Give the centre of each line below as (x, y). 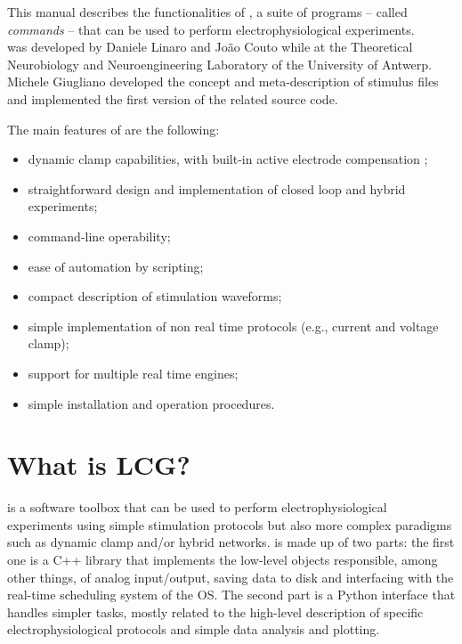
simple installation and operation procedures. (151, 403)
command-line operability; (99, 236)
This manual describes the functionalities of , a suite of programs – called (207, 12)
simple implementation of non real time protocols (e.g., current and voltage (233, 326)
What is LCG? (99, 465)
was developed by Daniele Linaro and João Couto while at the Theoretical (210, 47)
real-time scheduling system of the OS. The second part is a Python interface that (231, 595)
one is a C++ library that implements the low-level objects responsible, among (223, 559)
